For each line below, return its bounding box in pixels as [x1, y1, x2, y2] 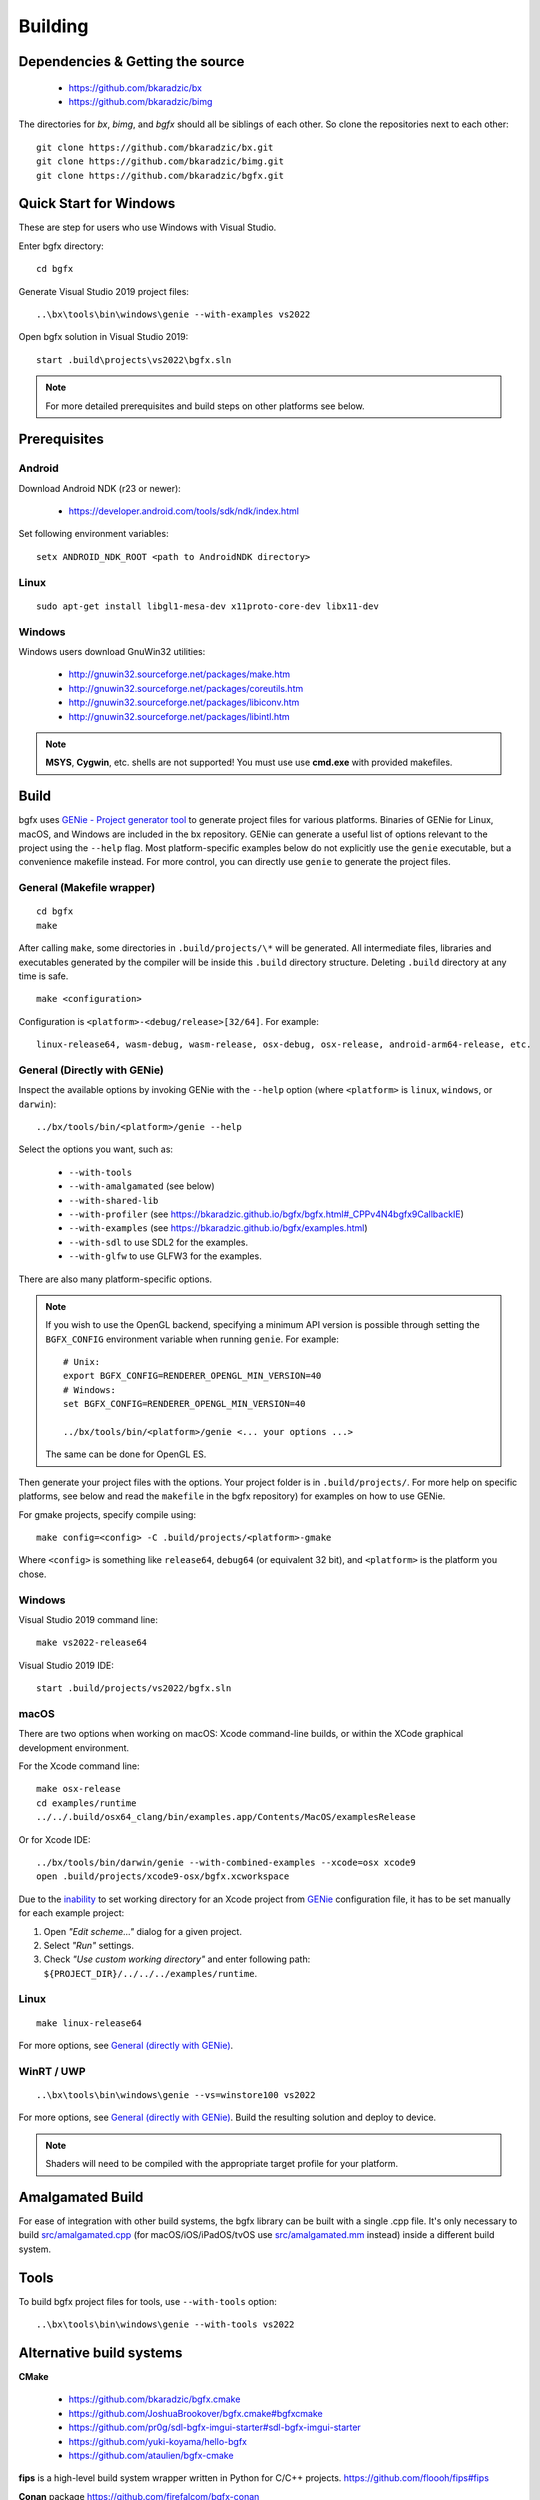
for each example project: [18, 1907, 125, 1919]
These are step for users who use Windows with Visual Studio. [18, 221, 277, 234]
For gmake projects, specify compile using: [18, 1508, 197, 1520]
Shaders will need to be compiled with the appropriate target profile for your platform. [45, 2158, 399, 2170]
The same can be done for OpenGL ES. [45, 1448, 207, 1460]
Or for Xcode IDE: [18, 1833, 91, 1845]
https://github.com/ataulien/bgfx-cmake [68, 2450, 234, 2461]
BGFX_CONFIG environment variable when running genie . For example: [45, 1333, 340, 1345]
